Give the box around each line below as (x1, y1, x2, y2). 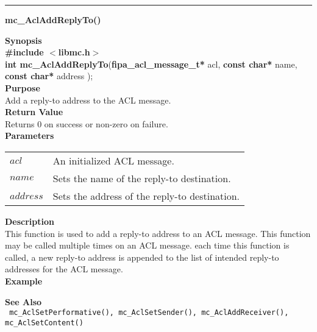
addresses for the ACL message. (5, 263, 123, 275)
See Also (5, 295, 42, 308)
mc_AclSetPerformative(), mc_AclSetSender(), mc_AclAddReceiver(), (9, 308, 289, 317)
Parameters (5, 129, 54, 142)
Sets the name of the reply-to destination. (52, 171, 231, 185)
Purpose (5, 81, 40, 94)
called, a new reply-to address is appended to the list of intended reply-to (5, 250, 279, 263)
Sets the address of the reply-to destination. (52, 188, 240, 203)
